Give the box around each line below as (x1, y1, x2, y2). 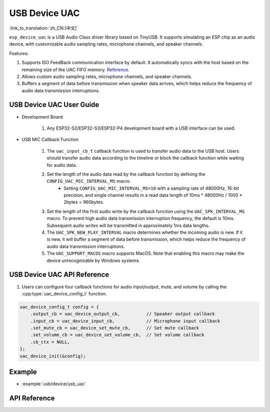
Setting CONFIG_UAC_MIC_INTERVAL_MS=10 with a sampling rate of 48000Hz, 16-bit (63, 185, 239, 191)
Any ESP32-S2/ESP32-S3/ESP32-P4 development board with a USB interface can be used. (46, 125, 235, 131)
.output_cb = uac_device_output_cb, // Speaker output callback (30, 311, 215, 317)
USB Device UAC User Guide (9, 101, 99, 109)
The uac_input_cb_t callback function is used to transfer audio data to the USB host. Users (46, 148, 239, 154)
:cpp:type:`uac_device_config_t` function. (21, 290, 107, 296)
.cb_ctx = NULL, (30, 339, 70, 345)
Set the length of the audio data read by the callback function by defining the (46, 171, 205, 177)
